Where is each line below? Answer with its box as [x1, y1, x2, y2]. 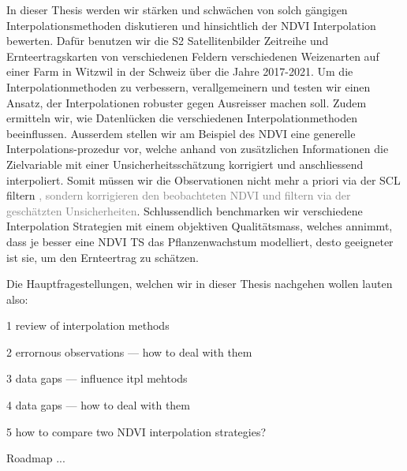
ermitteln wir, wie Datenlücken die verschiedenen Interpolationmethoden [6, 110, 357, 126]
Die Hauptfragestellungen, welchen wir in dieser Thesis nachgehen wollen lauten [6, 275, 393, 292]
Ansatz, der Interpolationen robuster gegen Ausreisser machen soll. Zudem [6, 94, 367, 110]
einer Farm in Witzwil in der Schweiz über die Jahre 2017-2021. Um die [6, 63, 353, 80]
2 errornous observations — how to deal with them [6, 343, 252, 360]
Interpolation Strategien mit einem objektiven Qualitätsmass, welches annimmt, [6, 218, 393, 234]
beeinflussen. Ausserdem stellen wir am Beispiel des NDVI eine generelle [6, 125, 356, 141]
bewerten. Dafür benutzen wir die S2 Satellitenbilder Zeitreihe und [6, 32, 329, 49]
